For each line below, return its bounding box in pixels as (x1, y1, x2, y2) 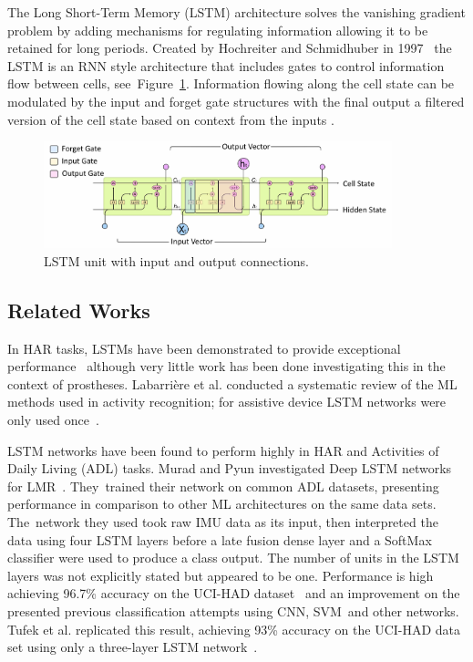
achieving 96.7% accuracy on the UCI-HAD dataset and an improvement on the (7, 584, 460, 603)
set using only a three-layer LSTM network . (7, 637, 258, 657)
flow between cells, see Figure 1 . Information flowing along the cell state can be (7, 74, 455, 93)
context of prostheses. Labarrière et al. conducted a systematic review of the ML (7, 374, 458, 393)
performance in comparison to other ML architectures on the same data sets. (7, 494, 437, 513)
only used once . (7, 410, 99, 429)
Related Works (7, 295, 150, 324)
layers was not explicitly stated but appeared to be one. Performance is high (7, 565, 434, 584)
